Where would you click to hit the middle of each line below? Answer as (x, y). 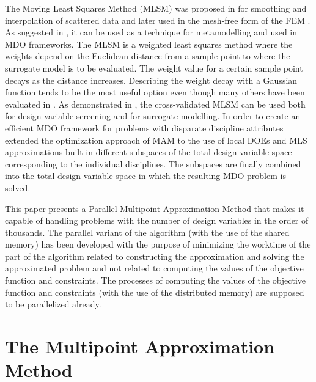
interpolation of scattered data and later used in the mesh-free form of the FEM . (158, 20)
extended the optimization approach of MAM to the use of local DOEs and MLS (156, 140)
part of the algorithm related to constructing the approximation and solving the (155, 256)
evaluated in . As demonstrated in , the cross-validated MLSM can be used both (155, 104)
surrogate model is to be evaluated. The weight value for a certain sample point (154, 68)
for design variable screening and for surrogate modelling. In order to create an (153, 116)
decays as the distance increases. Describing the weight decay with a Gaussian (151, 80)
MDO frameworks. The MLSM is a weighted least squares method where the (149, 44)
